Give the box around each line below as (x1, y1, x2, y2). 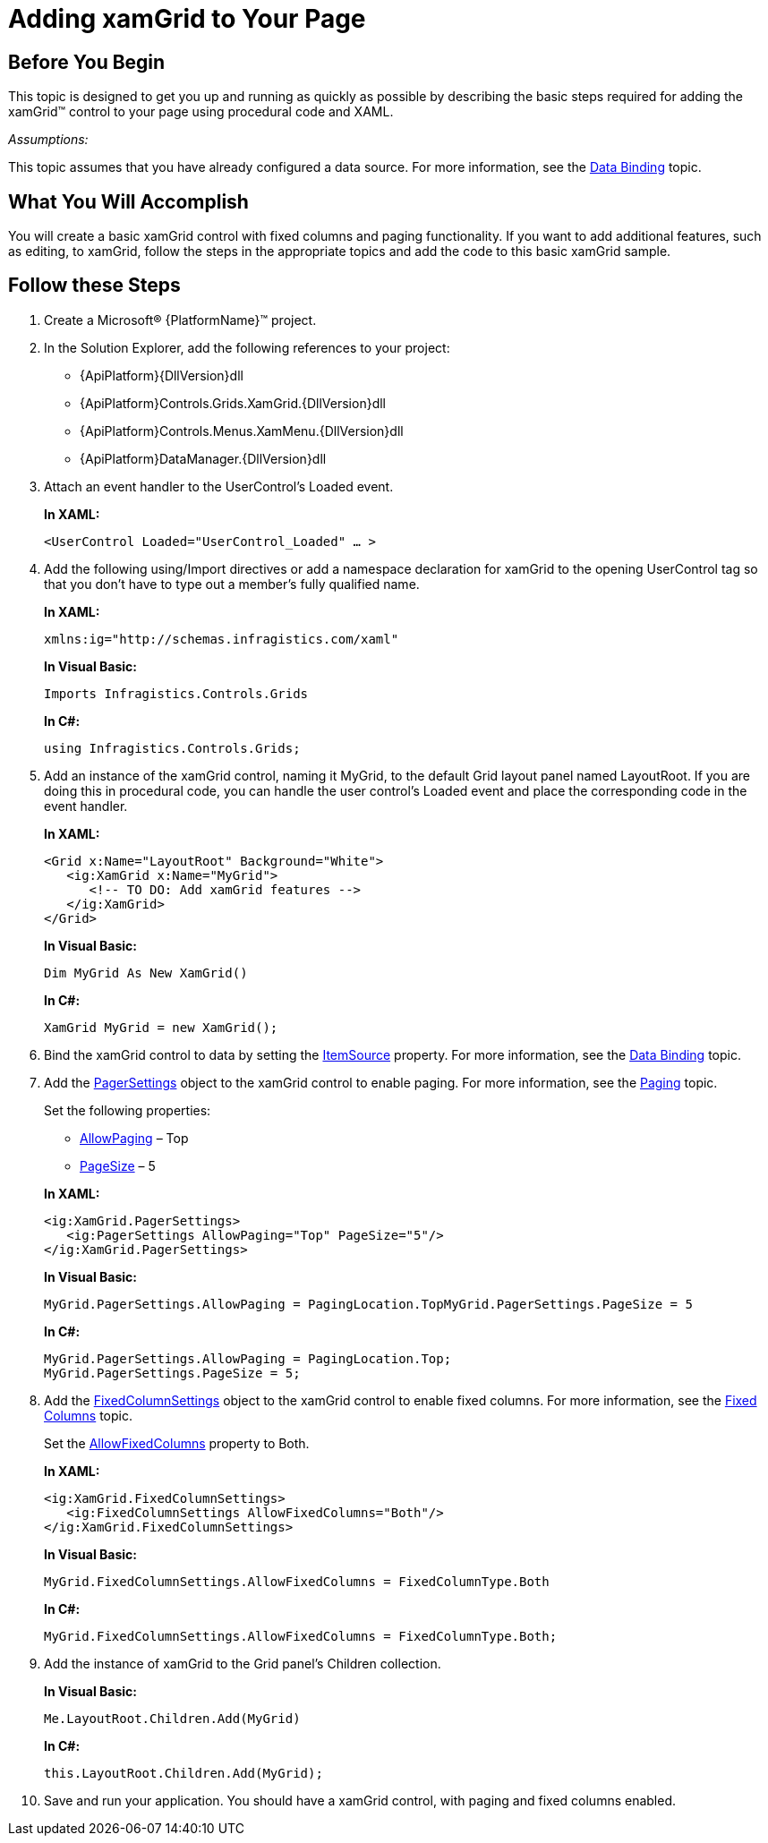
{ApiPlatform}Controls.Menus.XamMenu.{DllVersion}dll (80, 422, 404, 439)
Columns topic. (44, 1407, 132, 1423)
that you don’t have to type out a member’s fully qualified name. (44, 576, 420, 592)
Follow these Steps (8, 274, 181, 297)
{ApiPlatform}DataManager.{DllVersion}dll (80, 450, 327, 466)
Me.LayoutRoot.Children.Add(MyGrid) (44, 1711, 301, 1726)
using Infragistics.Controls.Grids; (44, 740, 301, 755)
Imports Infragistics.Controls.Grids (44, 686, 309, 701)
